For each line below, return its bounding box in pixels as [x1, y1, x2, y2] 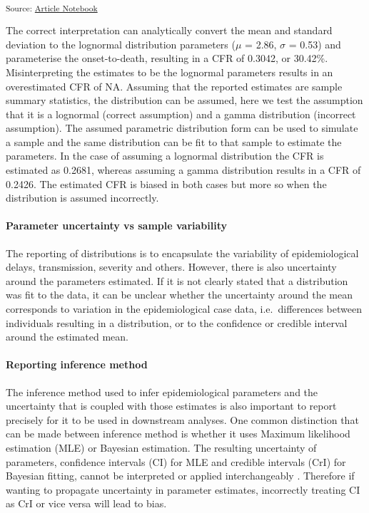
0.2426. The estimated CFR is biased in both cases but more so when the [6, 176, 327, 191]
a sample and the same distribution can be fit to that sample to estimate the [6, 134, 342, 149]
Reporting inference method [6, 357, 148, 372]
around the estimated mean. [6, 329, 129, 344]
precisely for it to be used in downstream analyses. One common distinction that [6, 412, 359, 427]
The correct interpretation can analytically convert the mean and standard [6, 23, 333, 38]
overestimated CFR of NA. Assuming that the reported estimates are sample [6, 78, 343, 93]
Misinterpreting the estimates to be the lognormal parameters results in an [6, 64, 333, 79]
